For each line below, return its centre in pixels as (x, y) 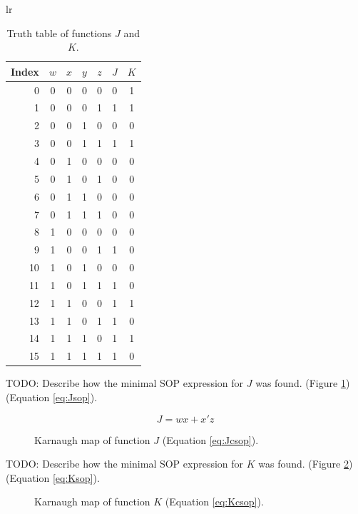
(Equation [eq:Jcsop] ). (210, 439)
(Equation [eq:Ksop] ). (53, 477)
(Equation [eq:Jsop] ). (52, 397)
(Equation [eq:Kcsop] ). (214, 502)
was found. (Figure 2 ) (306, 464)
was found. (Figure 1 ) (303, 383)
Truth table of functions (59, 32)
